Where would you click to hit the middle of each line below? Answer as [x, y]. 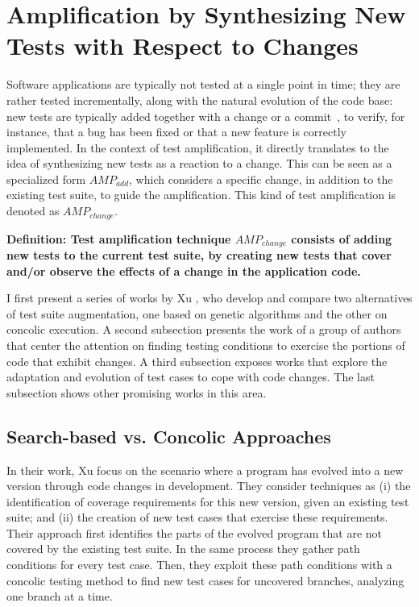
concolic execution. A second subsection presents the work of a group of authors [204, 329]
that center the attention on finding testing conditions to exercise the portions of [206, 345]
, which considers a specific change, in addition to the [261, 179]
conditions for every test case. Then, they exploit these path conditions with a [199, 565]
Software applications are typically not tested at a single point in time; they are [203, 84]
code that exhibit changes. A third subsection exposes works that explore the [197, 361]
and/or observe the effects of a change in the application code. [184, 270]
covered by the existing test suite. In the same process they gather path [183, 549]
